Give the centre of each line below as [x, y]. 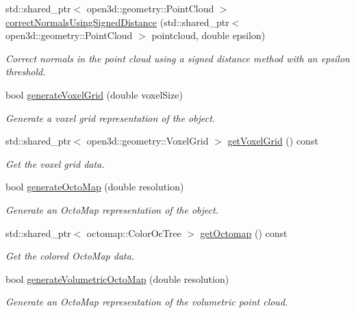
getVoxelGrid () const [273, 141]
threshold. [26, 72]
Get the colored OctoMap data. [70, 256]
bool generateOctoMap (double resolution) [95, 187]
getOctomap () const [244, 233]
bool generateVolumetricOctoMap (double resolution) [117, 278]
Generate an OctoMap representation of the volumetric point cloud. [147, 302]
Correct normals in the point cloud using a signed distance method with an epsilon [178, 58]
